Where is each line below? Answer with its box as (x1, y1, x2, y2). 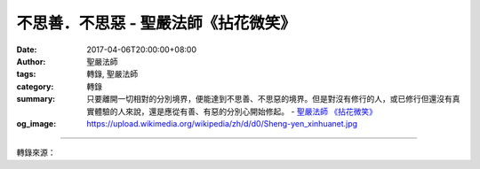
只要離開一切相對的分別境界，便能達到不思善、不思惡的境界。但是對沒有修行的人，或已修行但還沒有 (86, 94, 452, 104)
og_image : (16, 118, 57, 128)
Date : (16, 44, 37, 55)
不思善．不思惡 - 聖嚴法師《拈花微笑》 (16, 13, 297, 33)
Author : (16, 56, 46, 66)
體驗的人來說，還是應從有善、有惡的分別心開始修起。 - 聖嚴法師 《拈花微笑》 (93, 106, 378, 117)
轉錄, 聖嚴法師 (86, 69, 138, 80)
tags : (16, 69, 36, 80)
